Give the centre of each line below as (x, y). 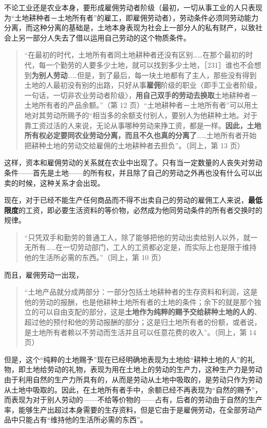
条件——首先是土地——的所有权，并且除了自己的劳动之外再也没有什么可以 (130, 172)
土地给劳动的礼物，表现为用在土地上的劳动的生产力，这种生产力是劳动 (144, 369)
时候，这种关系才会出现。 (61, 182)
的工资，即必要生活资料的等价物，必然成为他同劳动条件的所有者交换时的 (140, 210)
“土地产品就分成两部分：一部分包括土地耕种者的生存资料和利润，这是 (141, 292)
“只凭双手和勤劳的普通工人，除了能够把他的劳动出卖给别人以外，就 (137, 237)
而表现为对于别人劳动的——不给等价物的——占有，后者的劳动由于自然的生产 (133, 400)
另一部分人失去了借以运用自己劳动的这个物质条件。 (104, 37)
